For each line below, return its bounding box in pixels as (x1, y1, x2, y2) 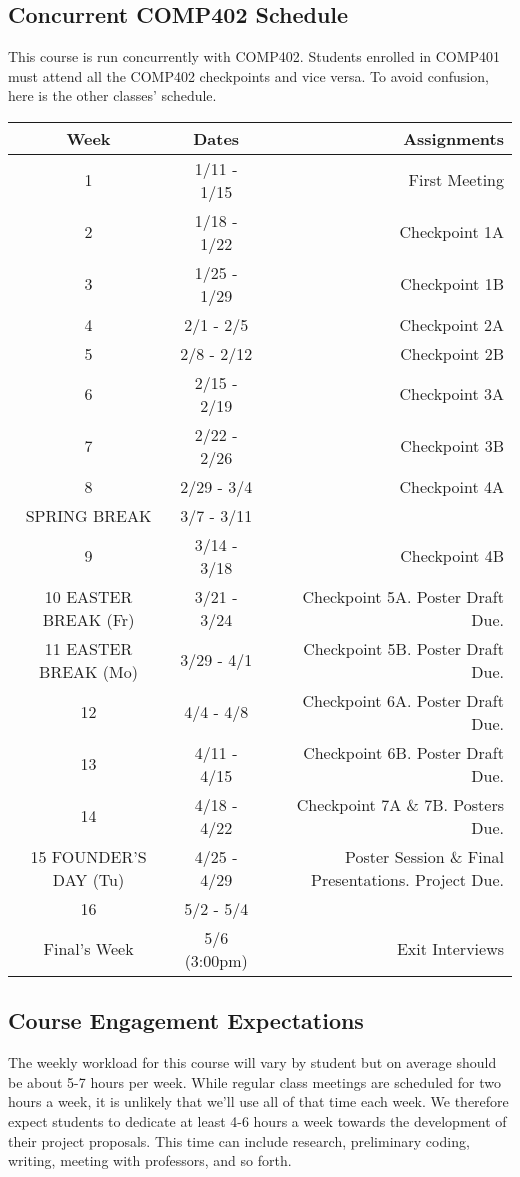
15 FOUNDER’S (30, 844, 147, 868)
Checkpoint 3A (399, 382, 504, 406)
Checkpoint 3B (400, 434, 504, 458)
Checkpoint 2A (399, 312, 504, 336)
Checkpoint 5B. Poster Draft (303, 636, 504, 660)
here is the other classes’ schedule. (8, 85, 217, 106)
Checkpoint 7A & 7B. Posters (296, 792, 504, 816)
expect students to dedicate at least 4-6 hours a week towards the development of (8, 1110, 507, 1131)
